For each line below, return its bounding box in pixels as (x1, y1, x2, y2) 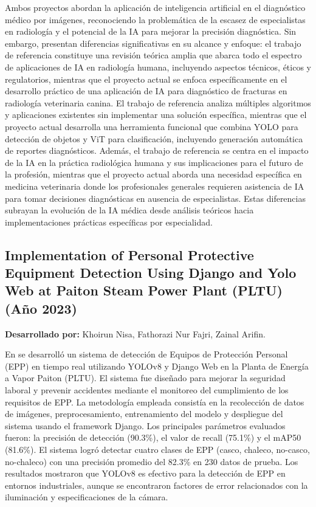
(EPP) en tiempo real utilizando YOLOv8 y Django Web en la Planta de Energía (5, 359, 309, 372)
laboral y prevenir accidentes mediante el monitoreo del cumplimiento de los (5, 384, 289, 396)
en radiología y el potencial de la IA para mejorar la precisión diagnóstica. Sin (5, 25, 297, 38)
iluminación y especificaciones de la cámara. (5, 491, 168, 503)
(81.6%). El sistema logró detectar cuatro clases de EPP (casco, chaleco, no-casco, (5, 443, 310, 455)
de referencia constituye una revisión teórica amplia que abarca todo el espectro (5, 49, 302, 61)
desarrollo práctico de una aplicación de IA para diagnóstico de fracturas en (5, 84, 287, 97)
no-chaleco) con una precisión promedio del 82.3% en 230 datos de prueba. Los (5, 455, 298, 467)
